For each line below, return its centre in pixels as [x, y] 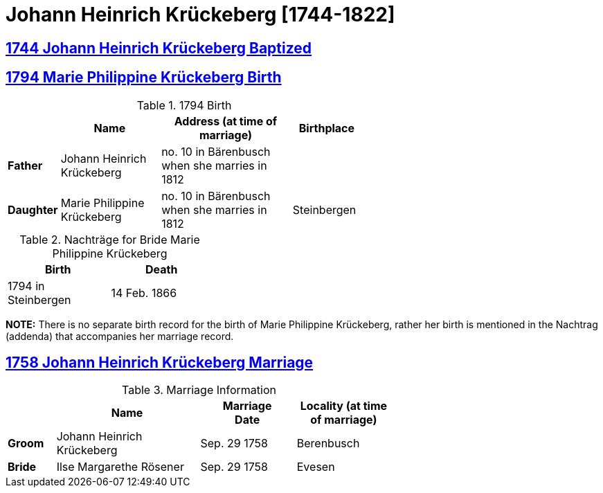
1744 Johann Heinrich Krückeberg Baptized [159, 48]
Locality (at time [344, 406]
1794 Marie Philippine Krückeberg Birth [144, 78]
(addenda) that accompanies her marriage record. [120, 336]
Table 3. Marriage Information [199, 390]
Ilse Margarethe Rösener [120, 467]
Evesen [316, 467]
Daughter [33, 209]
